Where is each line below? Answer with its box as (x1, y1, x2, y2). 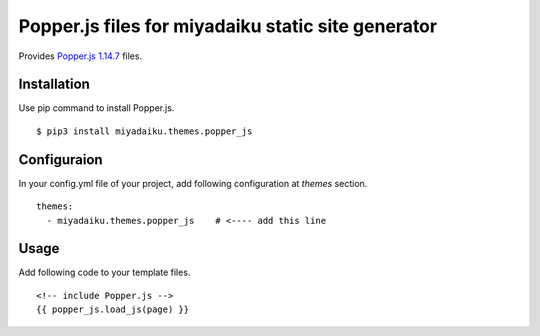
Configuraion (18, 151, 104, 168)
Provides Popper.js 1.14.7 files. (18, 50, 143, 62)
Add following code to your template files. (18, 266, 191, 279)
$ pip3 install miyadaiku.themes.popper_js (36, 125, 253, 137)
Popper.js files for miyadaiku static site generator (18, 15, 438, 37)
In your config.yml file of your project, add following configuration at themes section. (18, 177, 368, 189)
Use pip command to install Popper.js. (18, 102, 175, 114)
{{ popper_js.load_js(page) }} (36, 304, 190, 315)
